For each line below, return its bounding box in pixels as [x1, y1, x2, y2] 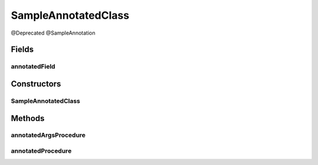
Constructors [11, 79, 61, 89]
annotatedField [11, 62, 55, 70]
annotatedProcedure [11, 147, 72, 155]
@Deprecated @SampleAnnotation [11, 29, 95, 36]
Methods [11, 113, 45, 123]
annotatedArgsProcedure [11, 131, 86, 139]
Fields [11, 45, 34, 55]
